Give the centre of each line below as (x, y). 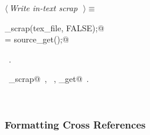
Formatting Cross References (75, 125)
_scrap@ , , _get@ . (49, 79)
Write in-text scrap (43, 8)
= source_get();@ (37, 39)
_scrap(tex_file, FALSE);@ (55, 27)
